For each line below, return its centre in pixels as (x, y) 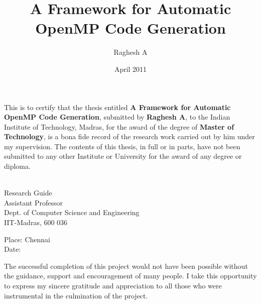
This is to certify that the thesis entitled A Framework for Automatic (117, 107)
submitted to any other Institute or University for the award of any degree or (123, 156)
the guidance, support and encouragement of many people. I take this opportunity (130, 276)
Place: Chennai (27, 239)
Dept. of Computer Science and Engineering (72, 212)
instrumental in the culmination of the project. (76, 295)
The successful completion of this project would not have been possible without (126, 266)
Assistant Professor (33, 202)
